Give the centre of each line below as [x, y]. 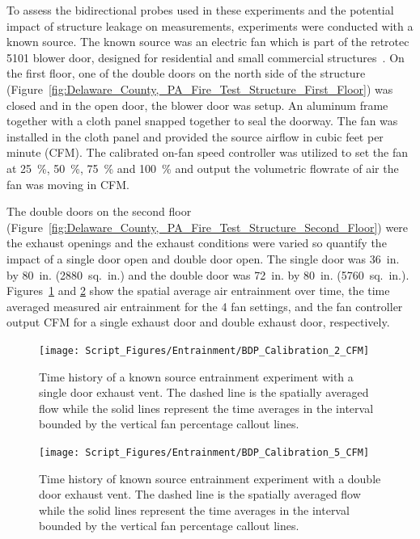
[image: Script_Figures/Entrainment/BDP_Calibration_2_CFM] [204, 350]
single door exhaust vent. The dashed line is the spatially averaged [204, 392]
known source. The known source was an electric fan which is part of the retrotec [208, 42]
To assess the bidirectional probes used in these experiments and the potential [200, 10]
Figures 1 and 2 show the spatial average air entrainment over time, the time [198, 291]
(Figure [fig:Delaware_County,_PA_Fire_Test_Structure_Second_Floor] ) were [208, 227]
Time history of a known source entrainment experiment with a [196, 376]
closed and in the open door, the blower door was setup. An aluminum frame [197, 105]
